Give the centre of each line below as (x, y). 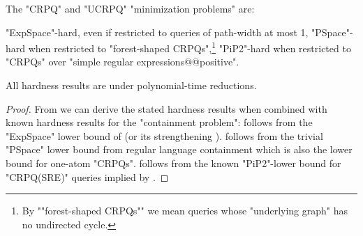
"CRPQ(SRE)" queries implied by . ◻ (87, 176)
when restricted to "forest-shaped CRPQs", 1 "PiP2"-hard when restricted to (190, 47)
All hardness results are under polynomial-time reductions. (131, 85)
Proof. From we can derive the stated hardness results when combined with (166, 108)
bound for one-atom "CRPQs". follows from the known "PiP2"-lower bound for (173, 163)
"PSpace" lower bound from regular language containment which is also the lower (179, 149)
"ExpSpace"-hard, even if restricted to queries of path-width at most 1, (157, 32)
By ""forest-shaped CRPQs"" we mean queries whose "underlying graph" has (185, 211)
